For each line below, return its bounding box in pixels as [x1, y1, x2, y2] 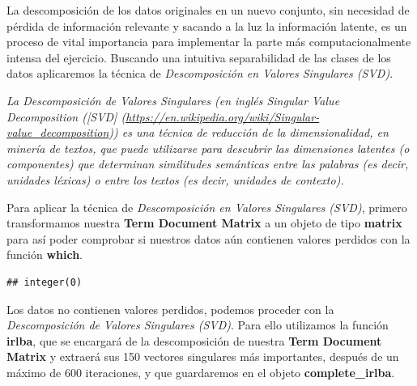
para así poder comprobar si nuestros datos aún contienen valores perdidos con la [6, 230, 411, 247]
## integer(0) [6, 276, 83, 288]
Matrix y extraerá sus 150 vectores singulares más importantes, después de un [6, 348, 399, 365]
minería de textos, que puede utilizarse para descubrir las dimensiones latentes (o [6, 139, 410, 156]
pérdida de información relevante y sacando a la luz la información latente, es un [6, 17, 407, 34]
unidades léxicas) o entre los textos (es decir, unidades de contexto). [6, 171, 344, 188]
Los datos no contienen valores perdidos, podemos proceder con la [6, 300, 334, 317]
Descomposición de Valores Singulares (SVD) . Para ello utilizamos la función [6, 316, 389, 333]
